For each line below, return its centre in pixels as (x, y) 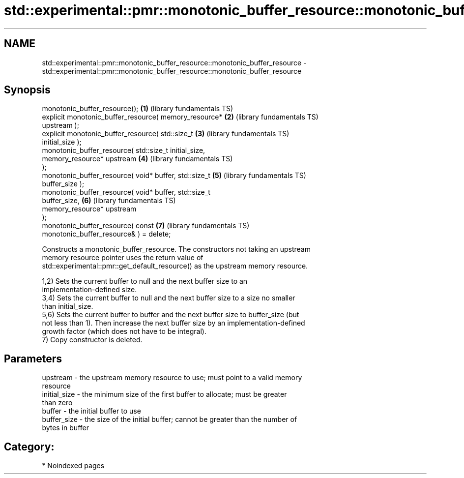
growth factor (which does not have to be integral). (124, 331)
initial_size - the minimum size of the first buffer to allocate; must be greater (164, 394)
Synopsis (27, 90)
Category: (29, 447)
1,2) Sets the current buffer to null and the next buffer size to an (145, 281)
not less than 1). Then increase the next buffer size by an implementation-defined (174, 323)
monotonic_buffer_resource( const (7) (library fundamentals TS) (146, 226)
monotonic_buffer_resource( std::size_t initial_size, (124, 150)
